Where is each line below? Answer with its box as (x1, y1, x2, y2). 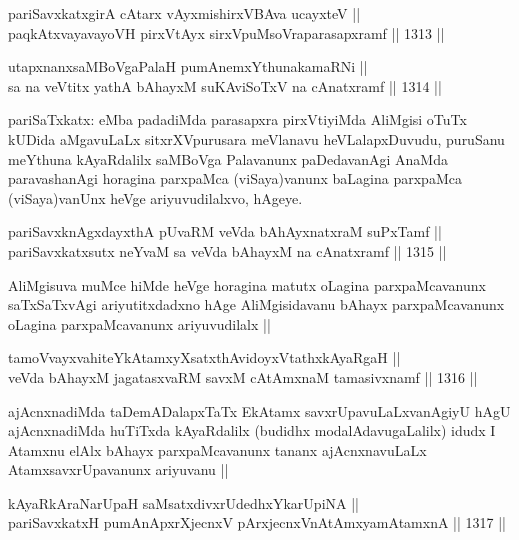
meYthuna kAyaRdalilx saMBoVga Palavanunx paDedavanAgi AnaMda (8, 148, 448, 169)
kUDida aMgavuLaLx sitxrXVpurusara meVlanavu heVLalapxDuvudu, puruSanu (8, 128, 505, 149)
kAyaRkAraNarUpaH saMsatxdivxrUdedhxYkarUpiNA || (8, 492, 359, 513)
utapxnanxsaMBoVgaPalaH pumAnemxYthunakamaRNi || (8, 56, 368, 77)
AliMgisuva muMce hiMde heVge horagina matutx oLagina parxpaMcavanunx (8, 274, 486, 295)
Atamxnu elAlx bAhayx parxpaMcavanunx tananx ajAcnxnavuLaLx (8, 439, 427, 460)
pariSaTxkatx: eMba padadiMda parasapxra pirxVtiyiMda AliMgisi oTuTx (8, 109, 467, 130)
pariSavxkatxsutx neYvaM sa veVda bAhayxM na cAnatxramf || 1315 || (8, 240, 447, 261)
